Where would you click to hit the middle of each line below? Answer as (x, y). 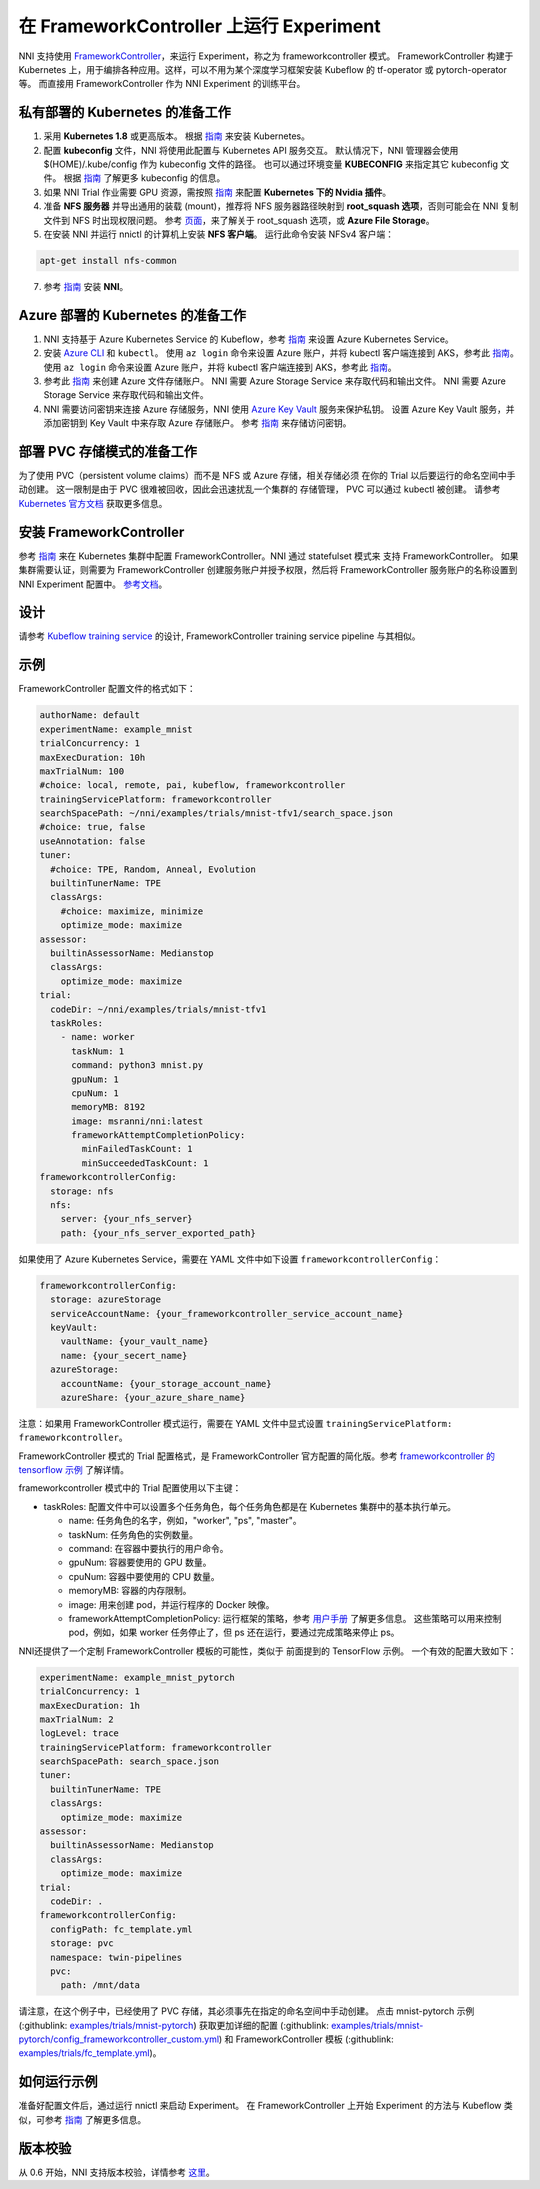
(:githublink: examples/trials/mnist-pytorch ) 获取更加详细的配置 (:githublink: (173, 2025)
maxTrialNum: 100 (82, 771)
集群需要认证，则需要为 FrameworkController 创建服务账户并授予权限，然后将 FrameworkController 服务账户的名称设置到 (268, 570)
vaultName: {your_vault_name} (134, 1341)
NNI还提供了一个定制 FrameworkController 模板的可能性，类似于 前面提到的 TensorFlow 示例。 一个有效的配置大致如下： (267, 1651)
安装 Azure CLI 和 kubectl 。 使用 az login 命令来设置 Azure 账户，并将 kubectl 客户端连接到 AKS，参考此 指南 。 (281, 353)
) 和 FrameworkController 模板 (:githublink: (306, 2039)
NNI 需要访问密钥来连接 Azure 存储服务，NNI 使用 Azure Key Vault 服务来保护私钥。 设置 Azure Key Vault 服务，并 (279, 409)
